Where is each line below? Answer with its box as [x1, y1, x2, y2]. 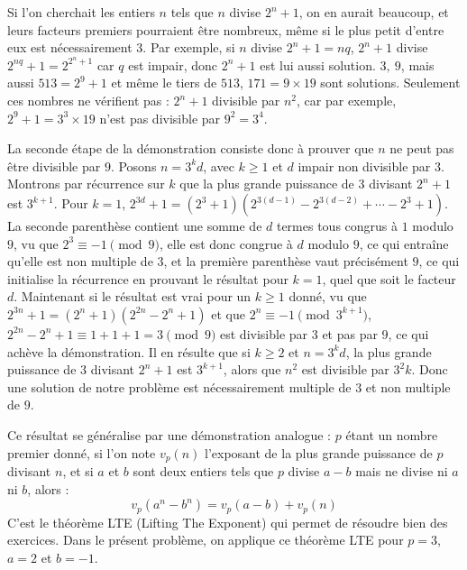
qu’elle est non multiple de [7, 252, 153, 271]
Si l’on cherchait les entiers [7, 3, 155, 21]
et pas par [322, 324, 378, 343]
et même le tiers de [111, 73, 217, 92]
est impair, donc [128, 55, 218, 74]
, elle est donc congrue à [160, 234, 293, 253]
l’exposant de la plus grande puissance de [204, 443, 433, 462]
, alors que [223, 360, 281, 379]
